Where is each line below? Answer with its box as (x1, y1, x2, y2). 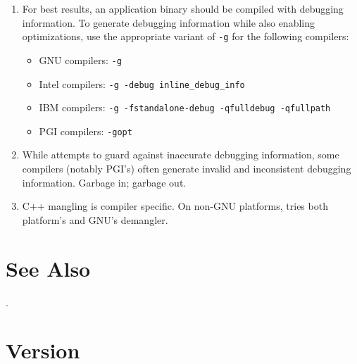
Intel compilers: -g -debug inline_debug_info (39, 76, 245, 91)
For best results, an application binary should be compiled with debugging (22, 1, 344, 15)
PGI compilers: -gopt (39, 123, 132, 138)
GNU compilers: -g (39, 52, 122, 67)
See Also (6, 253, 91, 282)
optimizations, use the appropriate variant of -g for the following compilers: (22, 29, 349, 44)
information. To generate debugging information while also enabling (22, 15, 315, 30)
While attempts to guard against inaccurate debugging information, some (22, 147, 339, 162)
